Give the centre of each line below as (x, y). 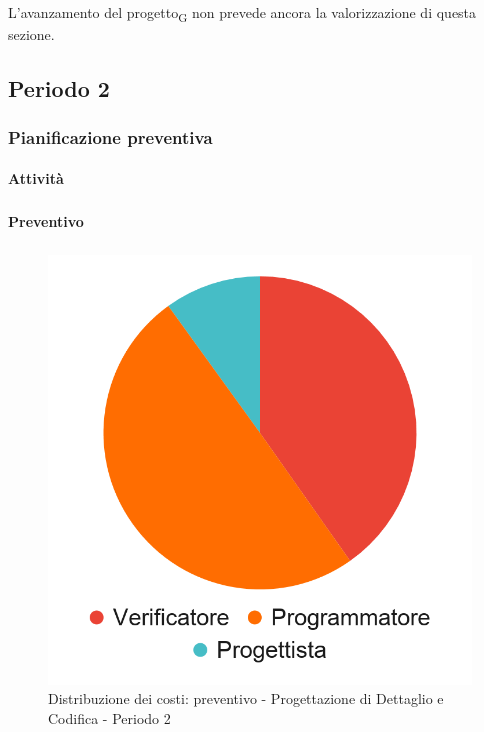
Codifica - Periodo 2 (109, 717)
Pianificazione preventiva (110, 137)
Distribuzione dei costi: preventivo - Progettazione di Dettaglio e (246, 698)
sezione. (31, 34)
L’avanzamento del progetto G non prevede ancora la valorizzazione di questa (242, 13)
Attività (36, 177)
